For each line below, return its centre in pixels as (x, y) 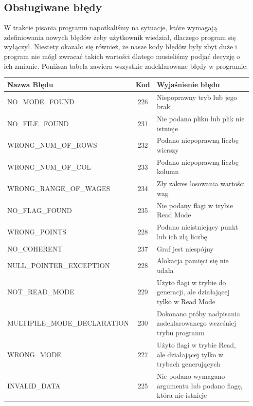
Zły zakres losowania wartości (201, 184)
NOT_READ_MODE (41, 292)
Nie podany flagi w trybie (195, 205)
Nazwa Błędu (30, 84)
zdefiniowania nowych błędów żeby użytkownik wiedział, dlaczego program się (120, 37)
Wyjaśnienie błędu (188, 84)
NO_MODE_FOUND (41, 102)
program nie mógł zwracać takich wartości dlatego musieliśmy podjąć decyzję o (122, 56)
